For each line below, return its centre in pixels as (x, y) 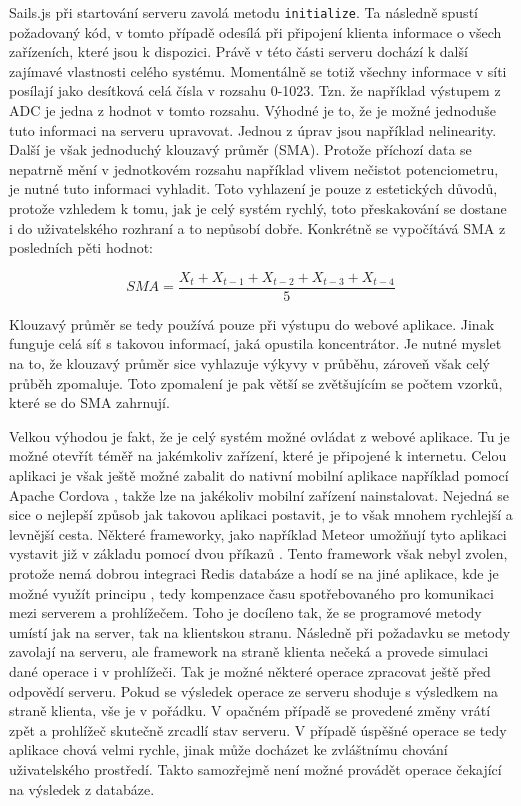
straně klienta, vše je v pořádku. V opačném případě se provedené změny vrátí (250, 710)
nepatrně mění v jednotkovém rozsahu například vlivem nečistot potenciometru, (254, 168)
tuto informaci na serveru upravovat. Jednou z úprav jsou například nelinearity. (253, 129)
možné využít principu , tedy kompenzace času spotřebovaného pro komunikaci (251, 592)
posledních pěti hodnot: (81, 247)
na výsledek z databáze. (82, 788)
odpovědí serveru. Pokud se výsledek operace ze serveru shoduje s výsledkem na (253, 690)
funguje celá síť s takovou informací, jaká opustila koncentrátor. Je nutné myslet (255, 343)
